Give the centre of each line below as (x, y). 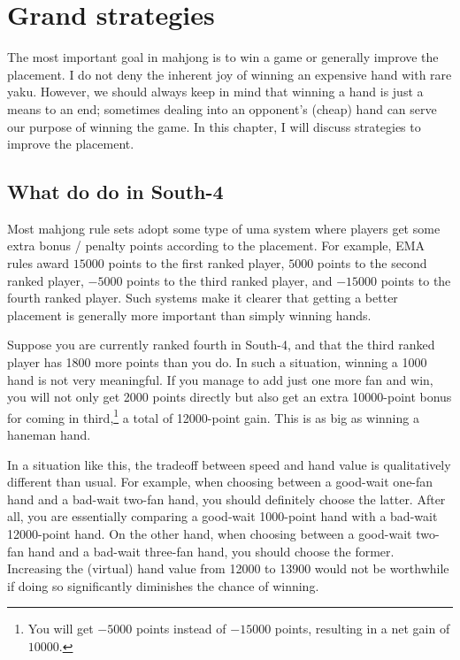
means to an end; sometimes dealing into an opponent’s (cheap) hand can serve (222, 108)
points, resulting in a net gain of (362, 629)
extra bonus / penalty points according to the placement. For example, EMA (216, 246)
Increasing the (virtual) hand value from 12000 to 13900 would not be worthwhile (228, 568)
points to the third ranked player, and (230, 280)
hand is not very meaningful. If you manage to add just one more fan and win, (220, 379)
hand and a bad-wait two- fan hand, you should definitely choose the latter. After (226, 499)
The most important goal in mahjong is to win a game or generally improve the (223, 57)
